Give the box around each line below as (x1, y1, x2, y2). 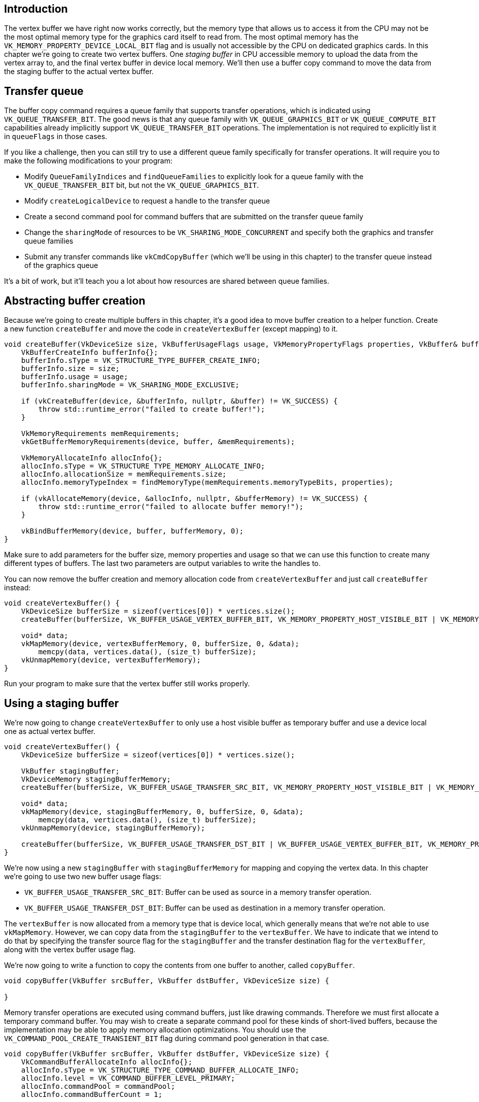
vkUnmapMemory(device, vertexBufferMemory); (21, 656, 201, 664)
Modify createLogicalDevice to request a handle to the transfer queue (24, 196, 270, 206)
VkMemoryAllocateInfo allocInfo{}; (21, 454, 162, 462)
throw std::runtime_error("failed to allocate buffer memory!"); (38, 503, 304, 511)
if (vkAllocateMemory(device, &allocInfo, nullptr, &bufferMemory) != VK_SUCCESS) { (21, 494, 368, 503)
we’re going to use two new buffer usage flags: (4, 872, 161, 881)
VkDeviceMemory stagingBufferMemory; (21, 775, 171, 783)
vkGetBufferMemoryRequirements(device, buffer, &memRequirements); (21, 438, 295, 446)
